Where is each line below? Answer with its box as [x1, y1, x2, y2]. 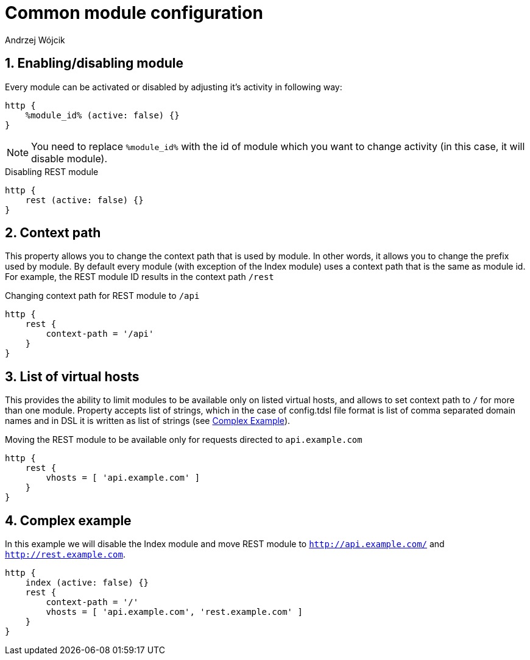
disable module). [31, 152, 107, 165]
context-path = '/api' [46, 329, 154, 339]
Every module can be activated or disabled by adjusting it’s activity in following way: [5, 81, 342, 92]
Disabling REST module [5, 166, 99, 177]
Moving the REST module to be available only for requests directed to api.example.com [5, 434, 362, 445]
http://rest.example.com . [5, 549, 125, 560]
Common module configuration [5, 2, 263, 23]
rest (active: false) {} [25, 195, 144, 205]
